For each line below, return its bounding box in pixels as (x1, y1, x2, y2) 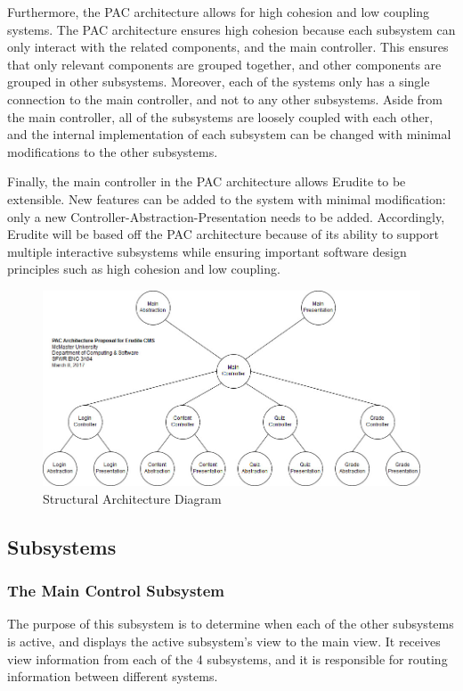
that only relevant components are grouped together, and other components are (7, 54, 442, 73)
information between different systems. (7, 667, 218, 686)
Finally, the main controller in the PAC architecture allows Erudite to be (7, 172, 406, 191)
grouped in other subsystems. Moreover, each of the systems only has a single (7, 72, 430, 91)
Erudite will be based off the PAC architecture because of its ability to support (7, 225, 440, 243)
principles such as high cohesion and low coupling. (7, 259, 280, 278)
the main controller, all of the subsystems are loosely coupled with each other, (7, 107, 434, 126)
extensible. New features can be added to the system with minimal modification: (7, 189, 446, 208)
